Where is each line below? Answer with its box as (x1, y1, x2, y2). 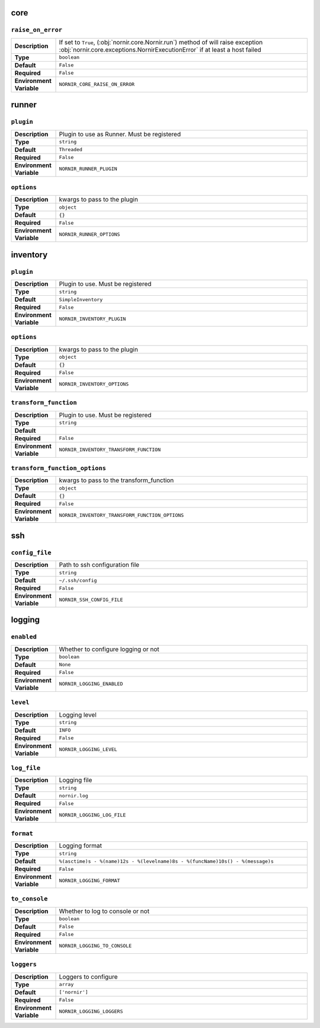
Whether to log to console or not (59, 907, 150, 915)
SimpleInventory (59, 296, 103, 302)
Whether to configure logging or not (59, 645, 159, 653)
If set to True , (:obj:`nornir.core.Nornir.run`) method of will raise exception (59, 38, 263, 46)
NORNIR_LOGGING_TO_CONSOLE (59, 943, 132, 949)
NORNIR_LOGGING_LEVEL (59, 746, 118, 753)
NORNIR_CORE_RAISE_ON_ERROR (59, 81, 135, 88)
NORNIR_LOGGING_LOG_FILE (59, 812, 126, 818)
